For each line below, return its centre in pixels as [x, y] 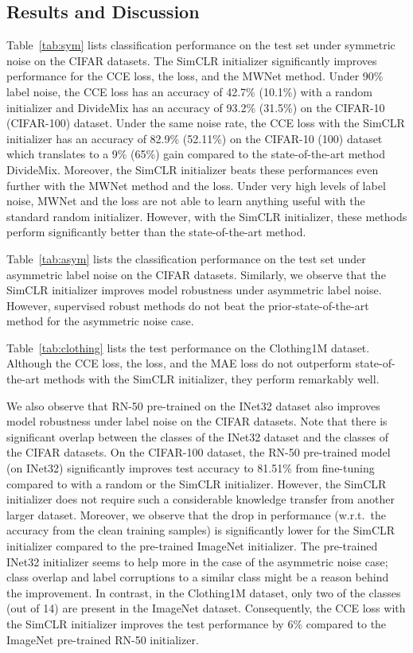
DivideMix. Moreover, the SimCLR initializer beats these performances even [193, 169]
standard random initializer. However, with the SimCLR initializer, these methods [207, 216]
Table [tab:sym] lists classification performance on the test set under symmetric [201, 45]
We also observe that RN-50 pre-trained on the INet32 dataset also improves [193, 405]
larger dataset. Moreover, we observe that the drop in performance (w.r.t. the [196, 514]
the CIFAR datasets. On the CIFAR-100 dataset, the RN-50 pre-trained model [199, 452]
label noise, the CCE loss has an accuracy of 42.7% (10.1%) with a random [189, 91]
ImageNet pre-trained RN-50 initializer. [103, 639]
